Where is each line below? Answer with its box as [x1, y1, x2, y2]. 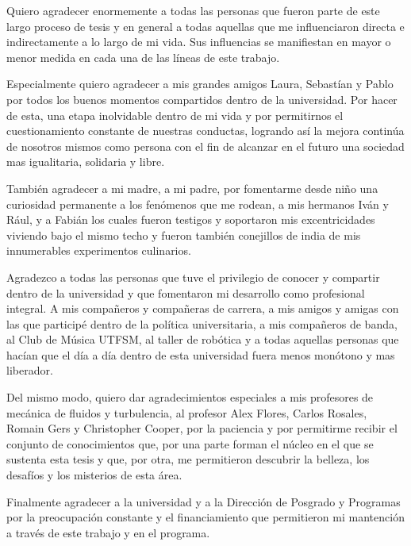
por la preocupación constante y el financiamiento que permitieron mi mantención [6, 509, 405, 525]
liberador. [6, 362, 53, 379]
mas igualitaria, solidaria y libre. [6, 153, 165, 170]
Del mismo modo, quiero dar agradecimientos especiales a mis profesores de [6, 389, 374, 406]
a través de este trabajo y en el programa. [6, 524, 210, 540]
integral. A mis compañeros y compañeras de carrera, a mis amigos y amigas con [6, 300, 399, 317]
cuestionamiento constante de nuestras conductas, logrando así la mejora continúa [6, 122, 405, 139]
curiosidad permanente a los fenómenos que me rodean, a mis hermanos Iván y [6, 195, 389, 212]
